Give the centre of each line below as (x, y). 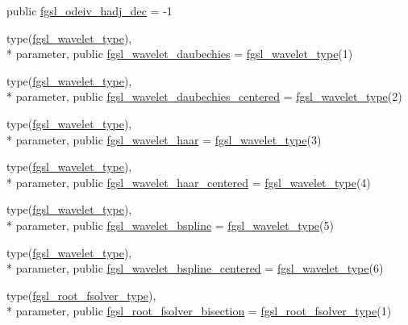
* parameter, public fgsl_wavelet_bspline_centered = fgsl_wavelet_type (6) (195, 268)
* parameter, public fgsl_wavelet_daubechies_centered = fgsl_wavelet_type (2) (204, 96)
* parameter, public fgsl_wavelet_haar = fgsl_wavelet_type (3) (164, 139)
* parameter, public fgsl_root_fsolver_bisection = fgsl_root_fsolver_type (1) (199, 311)
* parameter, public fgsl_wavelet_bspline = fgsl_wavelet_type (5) (170, 225)
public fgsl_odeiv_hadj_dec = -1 (90, 10)
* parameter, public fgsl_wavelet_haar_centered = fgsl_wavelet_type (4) (189, 182)
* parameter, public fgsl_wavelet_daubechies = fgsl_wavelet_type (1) (180, 54)
